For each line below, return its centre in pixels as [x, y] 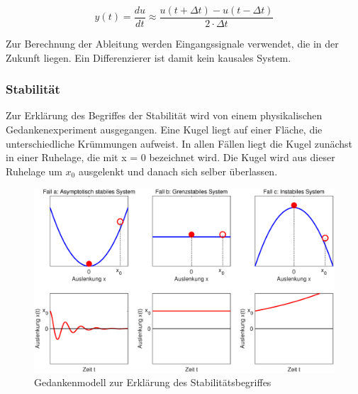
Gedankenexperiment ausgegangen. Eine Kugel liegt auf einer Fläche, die [164, 130]
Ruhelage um [34, 171]
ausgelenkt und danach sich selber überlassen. [178, 171]
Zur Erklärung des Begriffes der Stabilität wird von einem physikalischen [164, 115]
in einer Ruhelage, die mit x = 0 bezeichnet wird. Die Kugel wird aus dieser [170, 157]
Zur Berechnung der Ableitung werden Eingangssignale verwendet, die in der [172, 44]
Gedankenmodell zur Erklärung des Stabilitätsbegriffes [153, 382]
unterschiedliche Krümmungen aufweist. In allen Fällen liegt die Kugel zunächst [179, 143]
